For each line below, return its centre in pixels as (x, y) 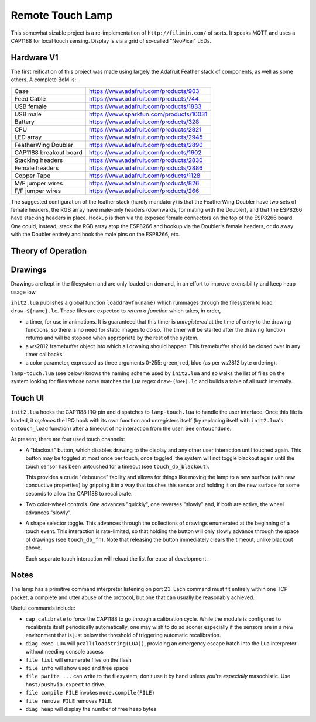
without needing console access (64, 652)
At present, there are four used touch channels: (68, 439)
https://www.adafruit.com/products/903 (144, 91)
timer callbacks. (45, 355)
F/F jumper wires (38, 191)
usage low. (24, 292)
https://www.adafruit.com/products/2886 (146, 168)
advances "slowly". (49, 513)
